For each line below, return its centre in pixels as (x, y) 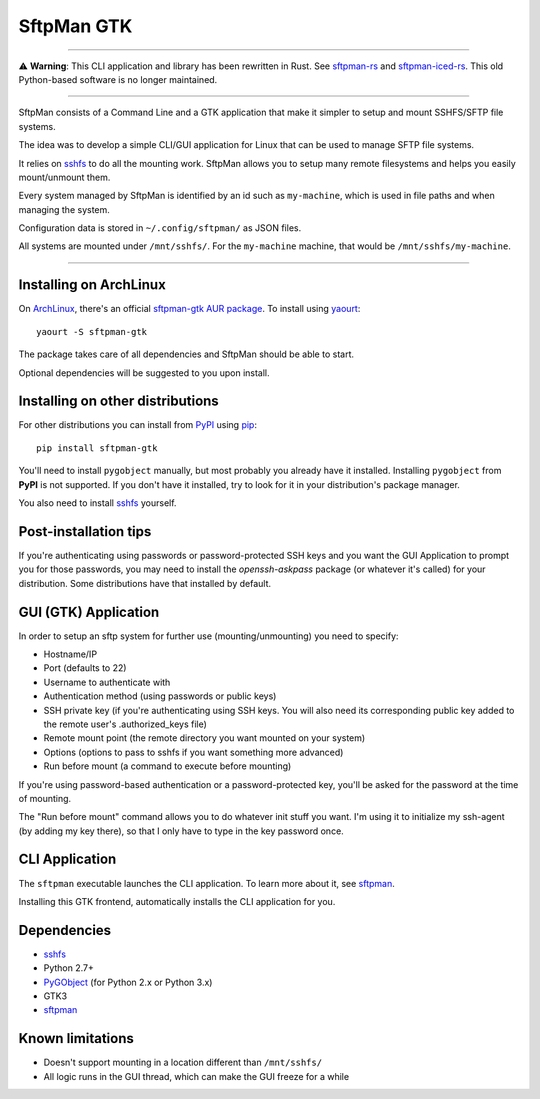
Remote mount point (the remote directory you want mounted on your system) (204, 738)
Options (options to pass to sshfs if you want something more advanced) (193, 752)
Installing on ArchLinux (92, 285)
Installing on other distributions (118, 401)
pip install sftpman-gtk (97, 448)
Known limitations (76, 1038)
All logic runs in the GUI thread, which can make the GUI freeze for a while (196, 1076)
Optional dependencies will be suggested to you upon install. (144, 372)
